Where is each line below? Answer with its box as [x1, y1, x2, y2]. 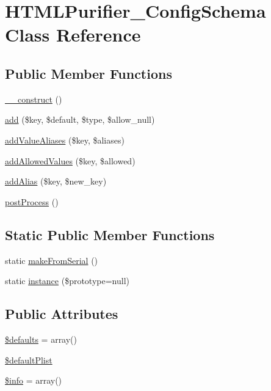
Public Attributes [5, 304, 118, 323]
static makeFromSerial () [5, 254, 98, 266]
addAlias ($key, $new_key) [5, 175, 107, 188]
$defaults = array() [5, 332, 78, 345]
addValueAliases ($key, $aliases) [5, 133, 125, 146]
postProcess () [5, 195, 59, 208]
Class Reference [5, 22, 141, 47]
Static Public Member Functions [5, 225, 215, 244]
